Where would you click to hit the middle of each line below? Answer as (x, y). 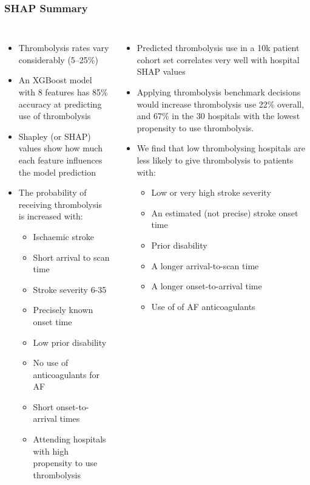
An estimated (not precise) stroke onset (225, 212)
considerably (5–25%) (58, 59)
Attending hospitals (69, 439)
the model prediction (57, 172)
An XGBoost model (55, 80)
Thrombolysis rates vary (64, 48)
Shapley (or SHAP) (55, 136)
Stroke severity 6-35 (70, 289)
